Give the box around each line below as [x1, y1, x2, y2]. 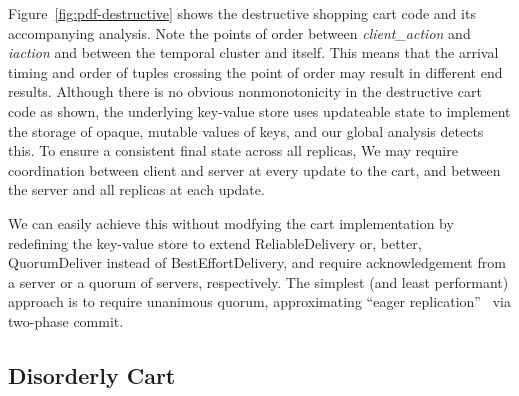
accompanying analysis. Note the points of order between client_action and [8, 22, 471, 43]
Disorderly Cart [8, 359, 176, 390]
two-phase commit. [8, 310, 124, 331]
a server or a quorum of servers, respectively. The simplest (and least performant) [8, 271, 509, 292]
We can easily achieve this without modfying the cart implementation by [8, 212, 454, 233]
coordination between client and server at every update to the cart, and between [8, 159, 501, 180]
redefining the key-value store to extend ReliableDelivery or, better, [8, 232, 422, 253]
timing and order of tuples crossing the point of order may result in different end [8, 61, 503, 82]
